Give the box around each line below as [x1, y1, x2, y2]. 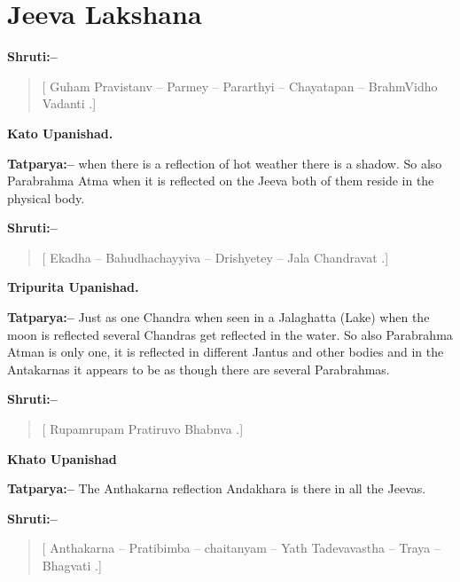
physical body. [7, 188, 85, 207]
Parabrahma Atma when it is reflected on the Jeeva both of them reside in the [7, 171, 434, 190]
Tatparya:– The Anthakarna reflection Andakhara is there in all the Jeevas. [7, 479, 426, 498]
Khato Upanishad [7, 449, 117, 468]
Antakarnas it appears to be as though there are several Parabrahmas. [7, 359, 390, 378]
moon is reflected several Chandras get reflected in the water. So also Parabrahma [7, 325, 453, 343]
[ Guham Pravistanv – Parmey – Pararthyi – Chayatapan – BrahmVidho [42, 76, 438, 95]
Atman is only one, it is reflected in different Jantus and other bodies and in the [7, 342, 444, 361]
